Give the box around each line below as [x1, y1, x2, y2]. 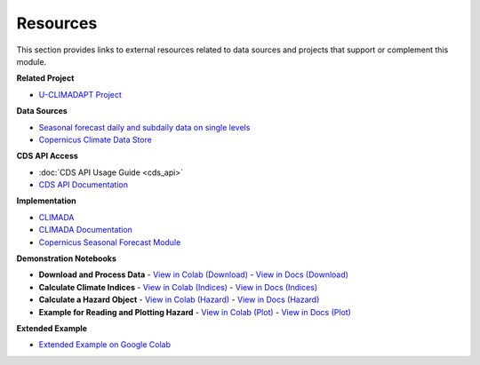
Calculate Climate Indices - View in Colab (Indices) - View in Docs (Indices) [38, 282, 318, 292]
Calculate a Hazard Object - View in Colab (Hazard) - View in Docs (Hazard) [38, 294, 320, 305]
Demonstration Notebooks [16, 253, 117, 264]
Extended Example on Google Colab [38, 339, 172, 350]
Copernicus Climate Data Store [38, 134, 153, 145]
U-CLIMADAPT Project [38, 89, 122, 99]
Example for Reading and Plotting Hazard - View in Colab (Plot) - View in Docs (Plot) [38, 306, 351, 317]
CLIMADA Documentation [38, 225, 133, 235]
